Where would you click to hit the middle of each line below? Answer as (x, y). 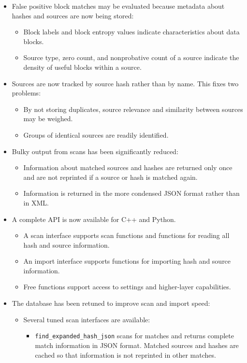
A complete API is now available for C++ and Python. (94, 219)
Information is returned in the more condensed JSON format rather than (131, 193)
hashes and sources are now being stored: (73, 15)
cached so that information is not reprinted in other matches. (125, 355)
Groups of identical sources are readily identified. (96, 134)
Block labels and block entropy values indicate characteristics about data (131, 32)
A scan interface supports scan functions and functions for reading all (126, 235)
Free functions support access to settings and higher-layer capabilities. (127, 287)
